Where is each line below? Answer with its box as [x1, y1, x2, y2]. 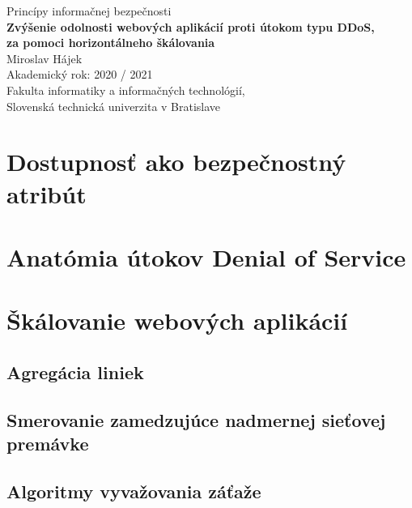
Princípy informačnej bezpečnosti [6, 2, 172, 19]
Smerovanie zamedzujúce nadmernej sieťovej [6, 407, 386, 432]
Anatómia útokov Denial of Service [6, 240, 406, 273]
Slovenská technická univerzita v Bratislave [6, 97, 221, 114]
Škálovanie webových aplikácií [6, 304, 348, 337]
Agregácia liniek [6, 359, 144, 384]
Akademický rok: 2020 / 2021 [6, 66, 153, 83]
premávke [6, 431, 89, 456]
